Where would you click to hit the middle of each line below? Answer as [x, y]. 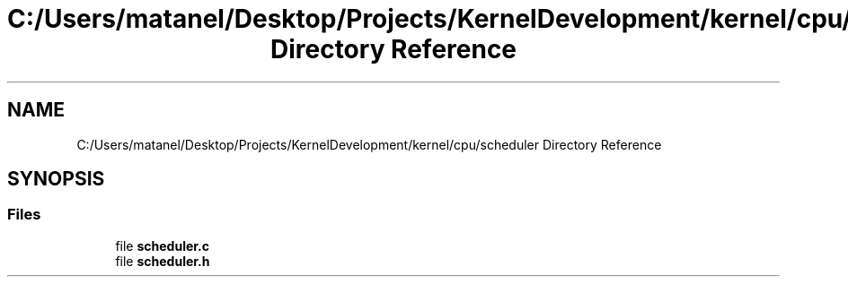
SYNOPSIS [56, 179]
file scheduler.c [163, 245]
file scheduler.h [163, 261]
